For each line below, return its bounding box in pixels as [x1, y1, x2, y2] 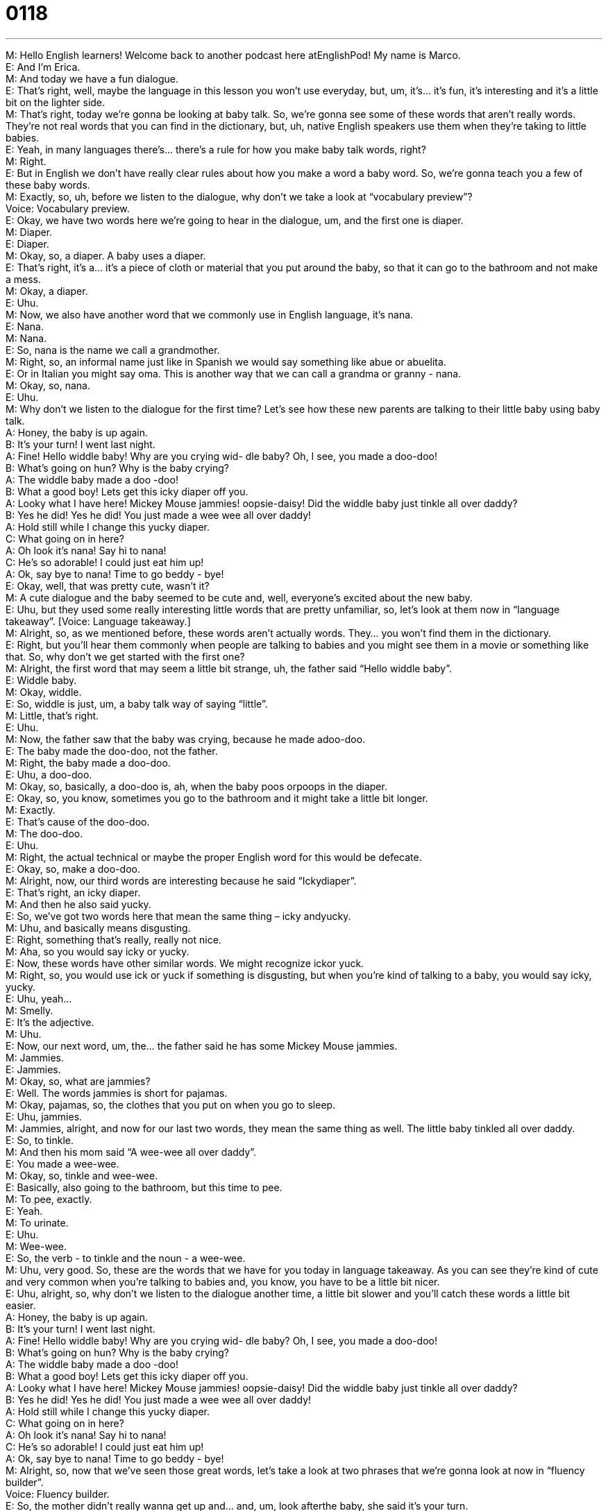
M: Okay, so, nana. [6, 379, 90, 391]
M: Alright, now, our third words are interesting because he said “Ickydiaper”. [6, 874, 357, 887]
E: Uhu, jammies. [6, 1110, 83, 1122]
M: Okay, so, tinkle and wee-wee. [6, 1169, 158, 1181]
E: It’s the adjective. [6, 1016, 94, 1028]
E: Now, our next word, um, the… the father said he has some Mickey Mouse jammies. [6, 1039, 398, 1052]
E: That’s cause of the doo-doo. [6, 815, 150, 828]
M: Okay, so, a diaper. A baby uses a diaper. [6, 249, 206, 262]
